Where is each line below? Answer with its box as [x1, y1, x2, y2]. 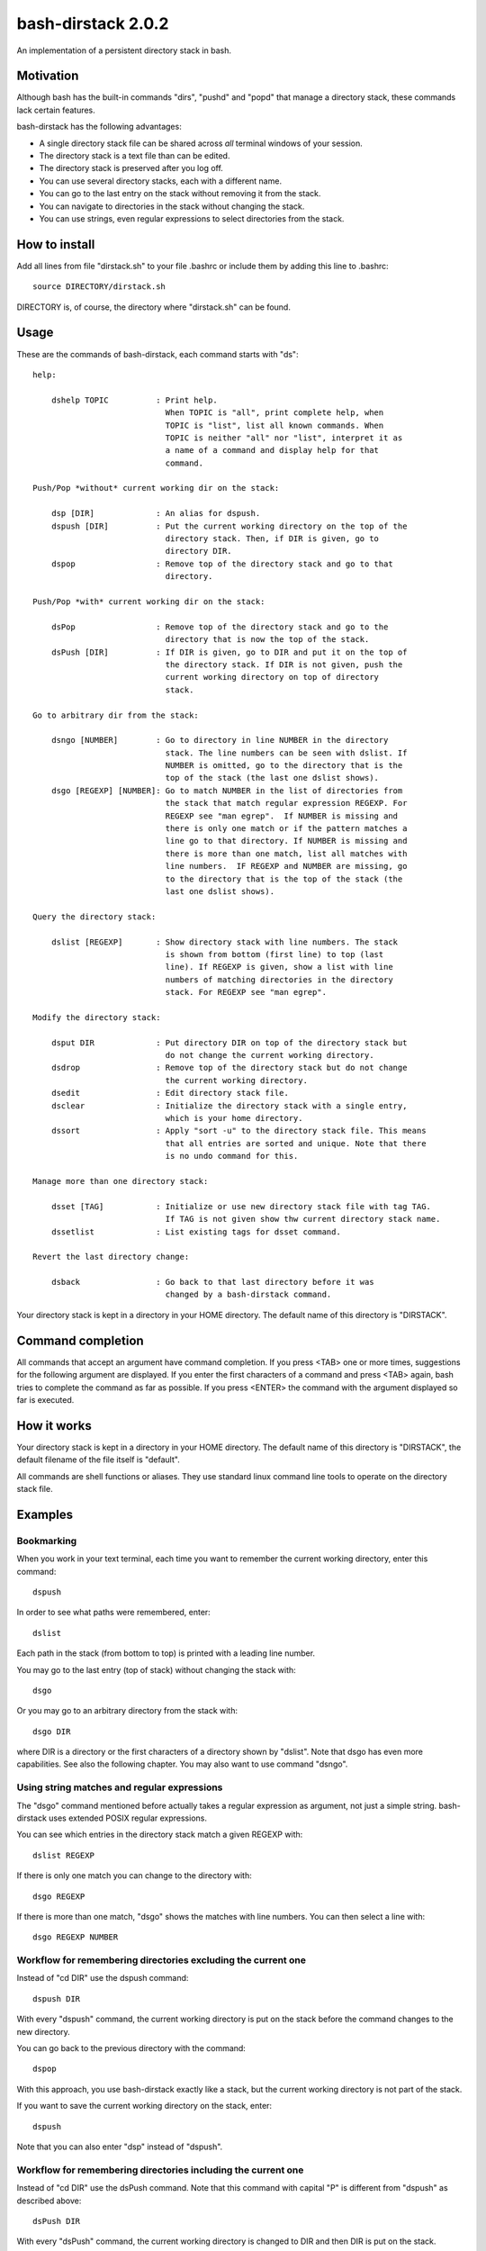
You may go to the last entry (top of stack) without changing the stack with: [16, 1664, 296, 1675]
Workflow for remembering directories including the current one [16, 2164, 304, 2176]
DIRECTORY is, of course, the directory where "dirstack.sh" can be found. [16, 302, 292, 312]
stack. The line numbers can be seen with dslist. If [165, 747, 408, 758]
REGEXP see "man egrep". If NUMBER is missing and [165, 810, 399, 821]
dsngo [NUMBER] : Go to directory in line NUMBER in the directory [50, 735, 389, 746]
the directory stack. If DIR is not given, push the [165, 659, 403, 670]
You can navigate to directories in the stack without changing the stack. [39, 201, 305, 212]
